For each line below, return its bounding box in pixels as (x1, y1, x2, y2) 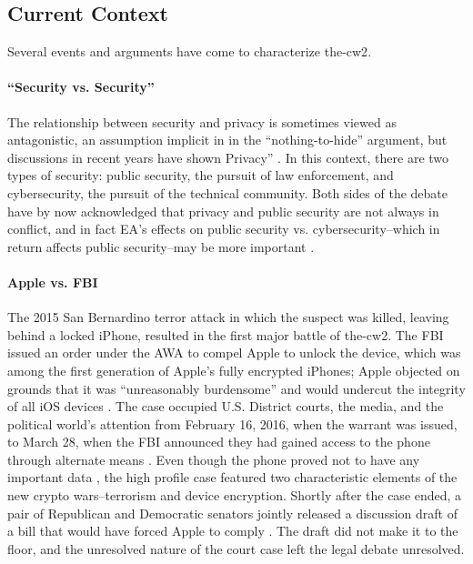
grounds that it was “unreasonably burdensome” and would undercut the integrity (7, 378, 466, 398)
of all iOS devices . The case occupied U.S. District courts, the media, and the (7, 397, 444, 416)
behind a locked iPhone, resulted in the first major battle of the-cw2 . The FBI (7, 325, 444, 344)
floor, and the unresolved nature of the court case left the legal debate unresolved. (7, 539, 465, 558)
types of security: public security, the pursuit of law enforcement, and (7, 166, 394, 185)
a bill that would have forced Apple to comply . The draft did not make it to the (7, 521, 458, 540)
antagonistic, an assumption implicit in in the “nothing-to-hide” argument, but (7, 130, 448, 149)
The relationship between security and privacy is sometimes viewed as (7, 112, 397, 131)
